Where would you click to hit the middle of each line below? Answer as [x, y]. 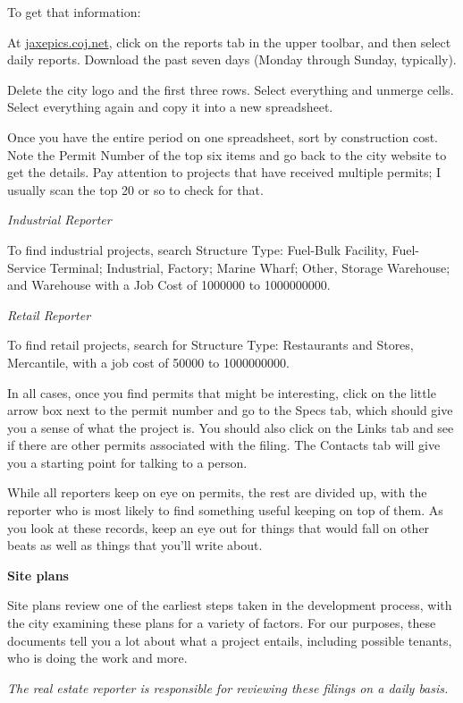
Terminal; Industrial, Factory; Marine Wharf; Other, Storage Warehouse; [250, 267]
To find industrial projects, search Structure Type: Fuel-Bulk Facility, [198, 249]
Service [27, 267]
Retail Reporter [49, 314]
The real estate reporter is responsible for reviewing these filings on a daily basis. [228, 687]
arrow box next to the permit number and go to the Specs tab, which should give [230, 410]
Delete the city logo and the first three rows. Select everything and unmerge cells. [231, 89]
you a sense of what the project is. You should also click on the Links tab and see [231, 427]
